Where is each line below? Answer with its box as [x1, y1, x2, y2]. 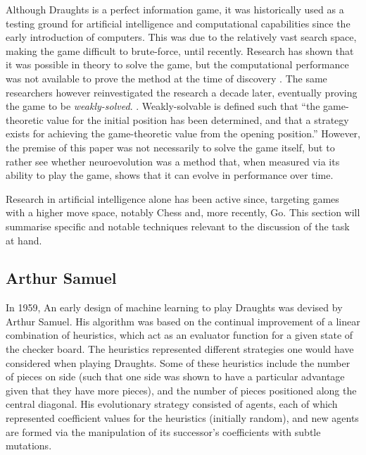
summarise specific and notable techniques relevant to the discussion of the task [6, 218, 350, 233]
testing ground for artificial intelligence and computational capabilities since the [6, 15, 351, 30]
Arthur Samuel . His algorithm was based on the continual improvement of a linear [6, 313, 360, 328]
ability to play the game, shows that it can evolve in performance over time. [6, 168, 334, 182]
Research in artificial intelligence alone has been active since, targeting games [6, 191, 339, 206]
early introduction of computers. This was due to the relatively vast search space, [6, 30, 357, 44]
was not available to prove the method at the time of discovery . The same [6, 70, 327, 85]
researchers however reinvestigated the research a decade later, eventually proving [6, 85, 358, 99]
